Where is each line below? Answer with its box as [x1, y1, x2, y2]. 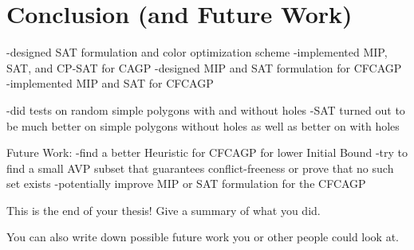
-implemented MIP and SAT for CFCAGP [6, 75, 214, 92]
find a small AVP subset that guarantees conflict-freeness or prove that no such [6, 159, 394, 176]
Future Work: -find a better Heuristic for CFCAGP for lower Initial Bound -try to [6, 144, 408, 161]
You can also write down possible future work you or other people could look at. [6, 229, 399, 245]
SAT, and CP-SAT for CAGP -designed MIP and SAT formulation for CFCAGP [6, 59, 402, 76]
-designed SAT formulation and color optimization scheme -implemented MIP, [6, 44, 388, 61]
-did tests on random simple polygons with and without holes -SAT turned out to [6, 101, 405, 118]
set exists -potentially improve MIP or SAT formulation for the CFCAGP [6, 175, 366, 192]
